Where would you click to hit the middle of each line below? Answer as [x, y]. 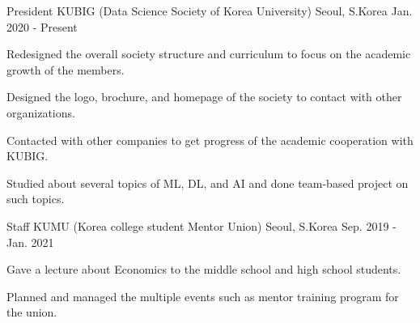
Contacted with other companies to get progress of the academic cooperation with [210, 140]
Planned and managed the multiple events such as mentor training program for [203, 296]
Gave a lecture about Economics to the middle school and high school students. [204, 269]
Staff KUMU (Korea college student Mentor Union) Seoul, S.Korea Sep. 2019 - [202, 225]
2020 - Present [42, 26]
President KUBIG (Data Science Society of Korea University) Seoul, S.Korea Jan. [210, 11]
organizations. [41, 112]
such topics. [36, 199]
